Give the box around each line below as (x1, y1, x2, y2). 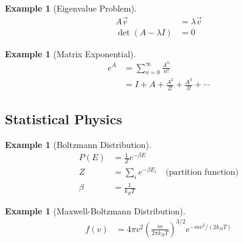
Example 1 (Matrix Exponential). (5, 47, 136, 60)
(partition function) (165, 168, 239, 177)
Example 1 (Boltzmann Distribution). (5, 138, 151, 150)
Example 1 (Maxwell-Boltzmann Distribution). (5, 204, 186, 217)
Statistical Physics (5, 109, 122, 128)
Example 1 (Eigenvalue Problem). (5, 2, 137, 14)
